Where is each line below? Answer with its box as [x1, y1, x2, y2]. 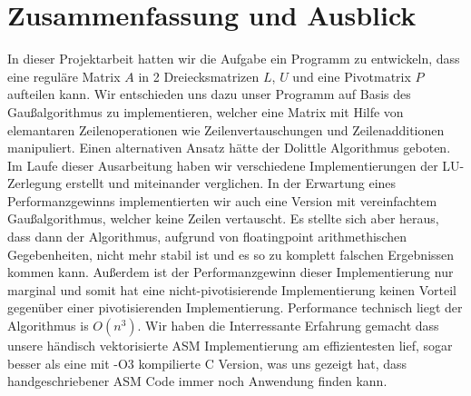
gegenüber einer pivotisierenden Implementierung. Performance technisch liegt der [7, 298, 463, 317]
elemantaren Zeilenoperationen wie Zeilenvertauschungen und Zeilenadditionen [7, 120, 445, 139]
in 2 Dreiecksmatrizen [138, 66, 260, 85]
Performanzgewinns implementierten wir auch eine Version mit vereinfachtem [7, 191, 437, 210]
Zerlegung [7, 173, 62, 193]
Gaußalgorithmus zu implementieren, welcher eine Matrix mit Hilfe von [7, 102, 404, 121]
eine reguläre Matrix [7, 66, 121, 85]
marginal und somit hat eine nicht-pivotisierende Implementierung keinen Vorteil [7, 280, 456, 299]
